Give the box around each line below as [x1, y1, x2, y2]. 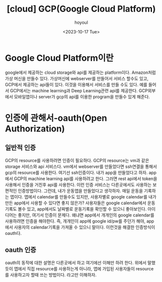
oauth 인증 [5, 246, 36, 254]
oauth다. [5, 230, 22, 236]
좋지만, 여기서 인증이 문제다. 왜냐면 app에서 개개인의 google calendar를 [17, 212, 155, 218]
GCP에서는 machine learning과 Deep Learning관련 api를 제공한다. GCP [10, 87, 148, 93]
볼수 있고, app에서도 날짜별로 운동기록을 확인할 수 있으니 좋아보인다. [17, 206, 147, 212]
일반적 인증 [5, 144, 36, 152]
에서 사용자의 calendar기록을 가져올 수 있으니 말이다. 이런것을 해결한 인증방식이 [5, 224, 156, 230]
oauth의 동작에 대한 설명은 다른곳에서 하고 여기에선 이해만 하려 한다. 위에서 [5, 260, 147, 265]
